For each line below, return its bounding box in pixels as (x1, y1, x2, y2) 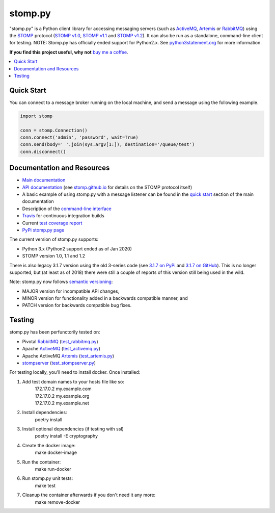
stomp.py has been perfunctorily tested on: (9, 329, 100, 335)
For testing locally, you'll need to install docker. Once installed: (9, 369, 141, 375)
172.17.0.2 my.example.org (35, 393, 90, 399)
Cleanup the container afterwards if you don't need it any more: (22, 492, 156, 498)
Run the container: (22, 459, 61, 465)
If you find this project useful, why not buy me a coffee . (9, 49, 128, 55)
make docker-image (35, 449, 77, 456)
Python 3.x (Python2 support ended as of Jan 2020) (22, 245, 132, 252)
